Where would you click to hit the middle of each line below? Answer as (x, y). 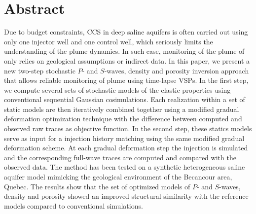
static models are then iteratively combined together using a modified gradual (122, 109)
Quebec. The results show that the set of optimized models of (97, 186)
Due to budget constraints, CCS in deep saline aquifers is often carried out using (126, 32)
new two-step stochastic (40, 70)
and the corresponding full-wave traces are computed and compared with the (120, 157)
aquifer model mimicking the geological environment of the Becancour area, (118, 177)
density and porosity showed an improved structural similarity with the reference (126, 196)
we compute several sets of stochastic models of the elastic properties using (117, 89)
